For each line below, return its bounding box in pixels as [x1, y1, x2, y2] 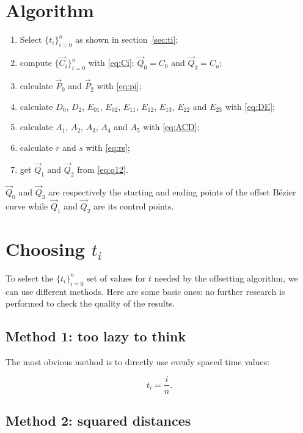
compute [20, 56, 52, 69]
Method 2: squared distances [5, 410, 191, 429]
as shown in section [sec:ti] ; [75, 33, 178, 46]
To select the [5, 271, 54, 284]
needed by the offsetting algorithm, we [154, 271, 298, 284]
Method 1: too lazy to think [5, 327, 186, 346]
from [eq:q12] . [77, 162, 128, 175]
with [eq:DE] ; [225, 100, 275, 112]
